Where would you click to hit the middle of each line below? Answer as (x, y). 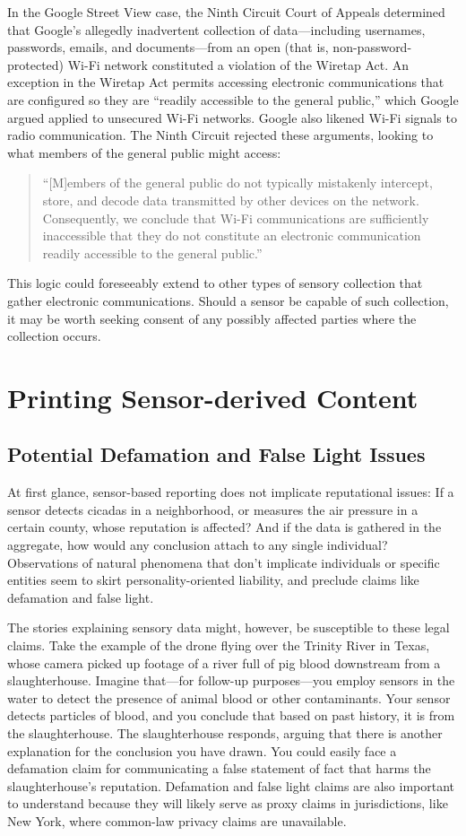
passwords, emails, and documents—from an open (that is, (168, 47)
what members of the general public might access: (144, 152)
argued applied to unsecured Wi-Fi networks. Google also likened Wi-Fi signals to (232, 117)
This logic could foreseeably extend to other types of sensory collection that (215, 283)
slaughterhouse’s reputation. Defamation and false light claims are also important (231, 785)
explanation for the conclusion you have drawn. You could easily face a (202, 750)
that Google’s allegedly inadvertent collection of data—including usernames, (216, 29)
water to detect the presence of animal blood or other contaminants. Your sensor (229, 697)
